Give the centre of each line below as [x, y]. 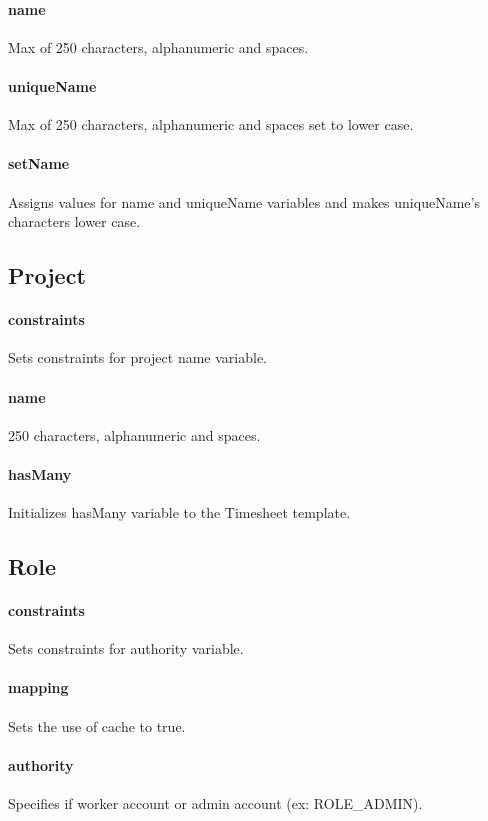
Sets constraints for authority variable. [126, 648]
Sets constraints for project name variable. [137, 357]
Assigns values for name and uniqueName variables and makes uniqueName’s [244, 201]
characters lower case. [74, 221]
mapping [38, 687]
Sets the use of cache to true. [97, 725]
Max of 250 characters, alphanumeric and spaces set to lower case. [211, 124]
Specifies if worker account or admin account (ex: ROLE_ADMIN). [215, 803]
